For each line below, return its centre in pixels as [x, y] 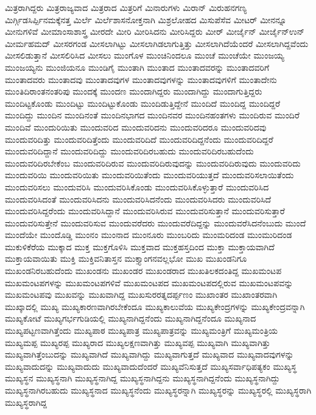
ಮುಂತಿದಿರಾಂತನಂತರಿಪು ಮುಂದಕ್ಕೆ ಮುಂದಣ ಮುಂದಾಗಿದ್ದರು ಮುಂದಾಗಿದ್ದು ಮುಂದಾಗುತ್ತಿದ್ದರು [134, 91]
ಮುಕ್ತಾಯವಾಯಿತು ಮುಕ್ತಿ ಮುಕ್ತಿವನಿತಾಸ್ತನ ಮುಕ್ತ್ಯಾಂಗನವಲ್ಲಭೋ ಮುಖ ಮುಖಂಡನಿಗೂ [126, 258]
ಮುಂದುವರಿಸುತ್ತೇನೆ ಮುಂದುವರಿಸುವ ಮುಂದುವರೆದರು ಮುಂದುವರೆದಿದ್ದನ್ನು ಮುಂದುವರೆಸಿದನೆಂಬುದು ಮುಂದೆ [156, 222]
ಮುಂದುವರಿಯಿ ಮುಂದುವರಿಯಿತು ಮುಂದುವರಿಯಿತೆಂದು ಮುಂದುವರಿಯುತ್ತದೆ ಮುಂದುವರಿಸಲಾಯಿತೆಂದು [149, 175]
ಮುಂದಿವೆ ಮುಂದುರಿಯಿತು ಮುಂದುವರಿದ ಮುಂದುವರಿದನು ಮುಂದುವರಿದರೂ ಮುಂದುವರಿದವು [136, 127]
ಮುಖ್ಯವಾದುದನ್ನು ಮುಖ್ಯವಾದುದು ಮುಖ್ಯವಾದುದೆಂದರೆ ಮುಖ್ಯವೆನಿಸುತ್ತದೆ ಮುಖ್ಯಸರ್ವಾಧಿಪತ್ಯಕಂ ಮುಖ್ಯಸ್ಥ [151, 366]
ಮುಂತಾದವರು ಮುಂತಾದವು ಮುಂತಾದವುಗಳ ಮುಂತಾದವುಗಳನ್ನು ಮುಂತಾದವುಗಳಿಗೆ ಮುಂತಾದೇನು [141, 79]
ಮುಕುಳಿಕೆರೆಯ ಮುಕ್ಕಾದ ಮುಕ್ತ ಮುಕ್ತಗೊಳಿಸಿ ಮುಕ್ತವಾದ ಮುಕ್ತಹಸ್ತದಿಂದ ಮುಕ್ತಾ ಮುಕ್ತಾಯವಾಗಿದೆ [140, 246]
